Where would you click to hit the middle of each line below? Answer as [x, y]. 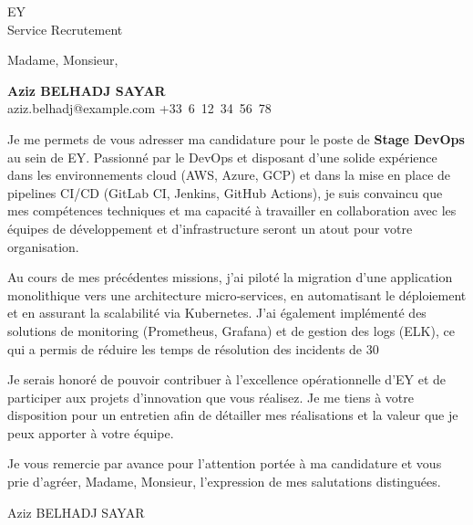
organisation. [43, 246]
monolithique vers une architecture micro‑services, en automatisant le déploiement [237, 294]
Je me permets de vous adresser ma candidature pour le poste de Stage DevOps [236, 138]
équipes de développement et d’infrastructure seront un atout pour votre [210, 228]
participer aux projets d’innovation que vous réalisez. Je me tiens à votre [211, 397]
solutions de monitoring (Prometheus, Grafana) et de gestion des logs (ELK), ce [231, 330]
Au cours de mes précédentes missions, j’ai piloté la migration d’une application [230, 277]
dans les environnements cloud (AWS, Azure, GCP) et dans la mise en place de [229, 175]
